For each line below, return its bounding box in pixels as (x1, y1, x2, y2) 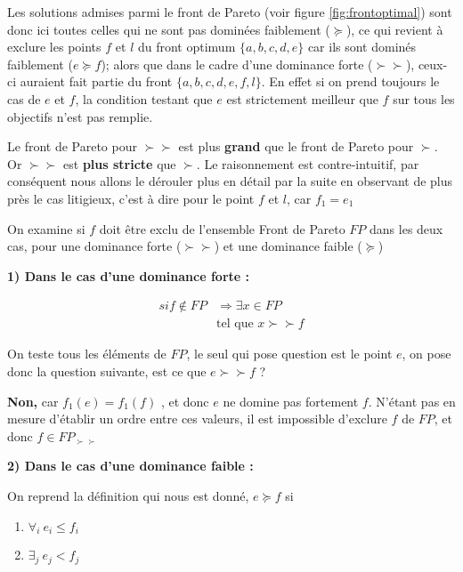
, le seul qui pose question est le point (186, 344, 393, 363)
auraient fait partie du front (20, 72, 173, 91)
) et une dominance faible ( (214, 237, 362, 255)
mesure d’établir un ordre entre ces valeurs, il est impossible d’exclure (7, 409, 387, 428)
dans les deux (370, 219, 443, 238)
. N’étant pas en (368, 391, 456, 410)
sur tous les (393, 89, 455, 108)
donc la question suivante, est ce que (7, 361, 207, 380)
